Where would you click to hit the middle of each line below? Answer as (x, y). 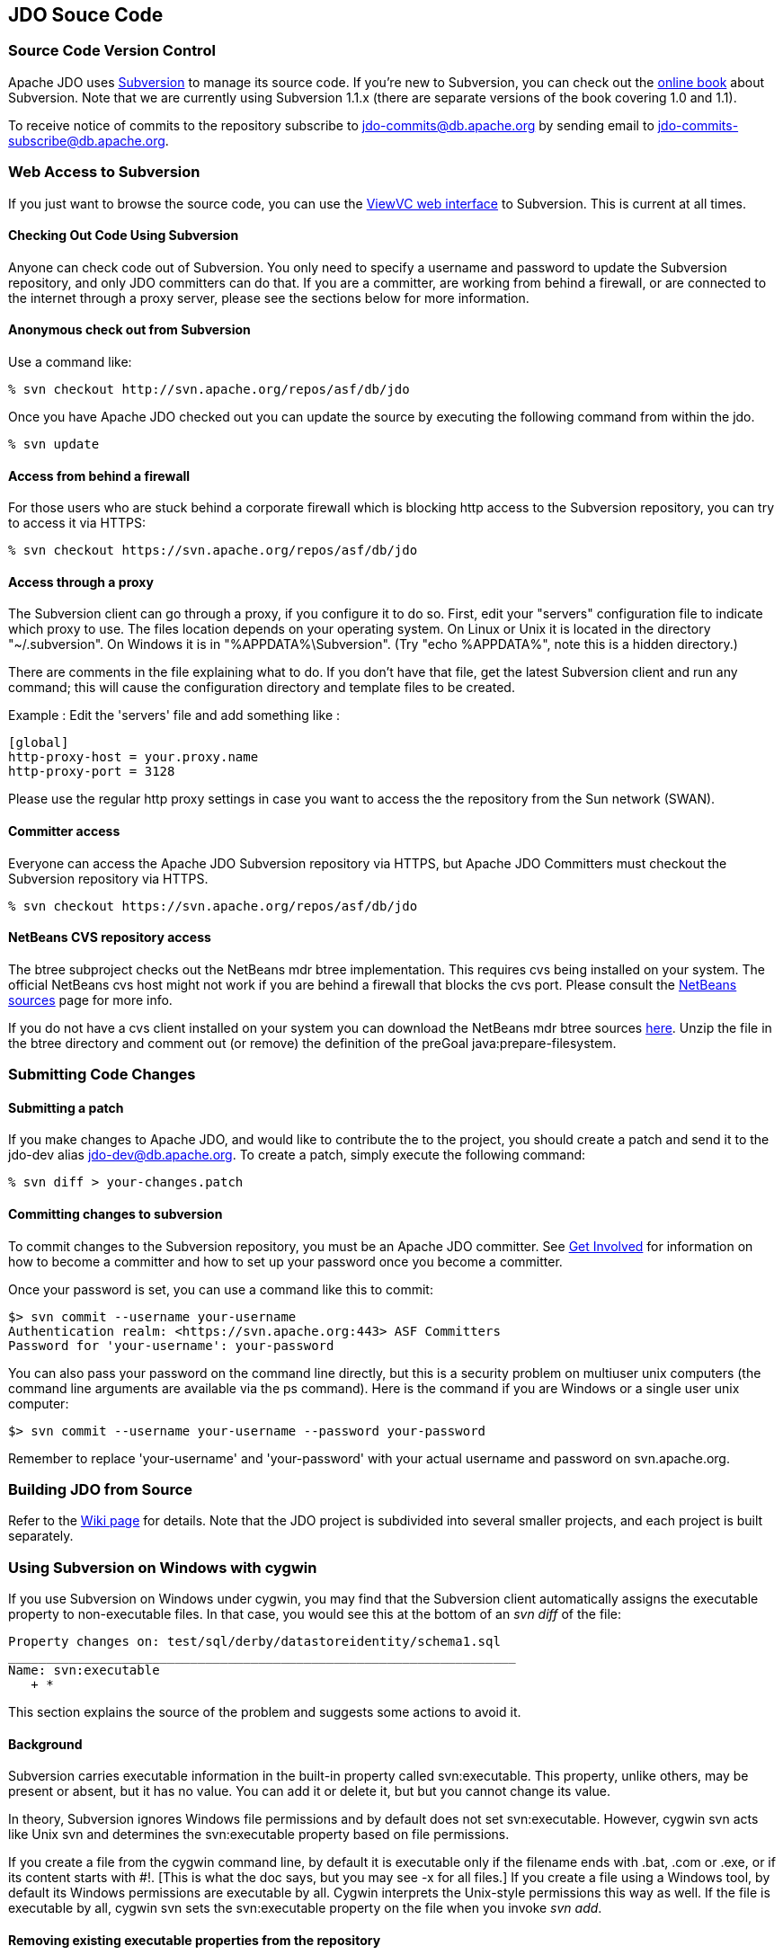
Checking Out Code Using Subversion (124, 235)
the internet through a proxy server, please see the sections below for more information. (269, 298)
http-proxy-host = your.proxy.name (133, 757)
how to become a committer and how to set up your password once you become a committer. (285, 1261)
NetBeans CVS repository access (110, 938)
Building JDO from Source (101, 1490)
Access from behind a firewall (99, 475)
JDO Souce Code (86, 15)
